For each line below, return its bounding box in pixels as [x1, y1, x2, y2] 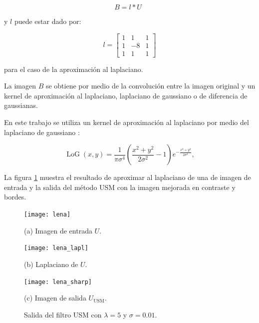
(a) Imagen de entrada [24, 225, 92, 235]
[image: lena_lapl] [24, 244, 88, 252]
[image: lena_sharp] [24, 278, 92, 285]
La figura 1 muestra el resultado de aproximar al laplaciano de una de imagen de [4, 172, 251, 182]
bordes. [4, 191, 26, 202]
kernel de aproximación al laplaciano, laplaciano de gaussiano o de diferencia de [4, 90, 248, 100]
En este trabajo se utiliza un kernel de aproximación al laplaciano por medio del [4, 117, 249, 127]
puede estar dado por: [14, 16, 81, 26]
